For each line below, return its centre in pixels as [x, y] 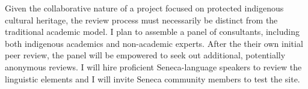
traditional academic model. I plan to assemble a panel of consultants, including [152, 32]
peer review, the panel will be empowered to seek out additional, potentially [145, 55]
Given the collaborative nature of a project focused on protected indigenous [144, 8]
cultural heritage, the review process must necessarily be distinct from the [141, 20]
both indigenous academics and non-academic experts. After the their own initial [154, 43]
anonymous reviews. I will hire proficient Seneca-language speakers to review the [153, 66]
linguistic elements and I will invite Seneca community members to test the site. [152, 78]
